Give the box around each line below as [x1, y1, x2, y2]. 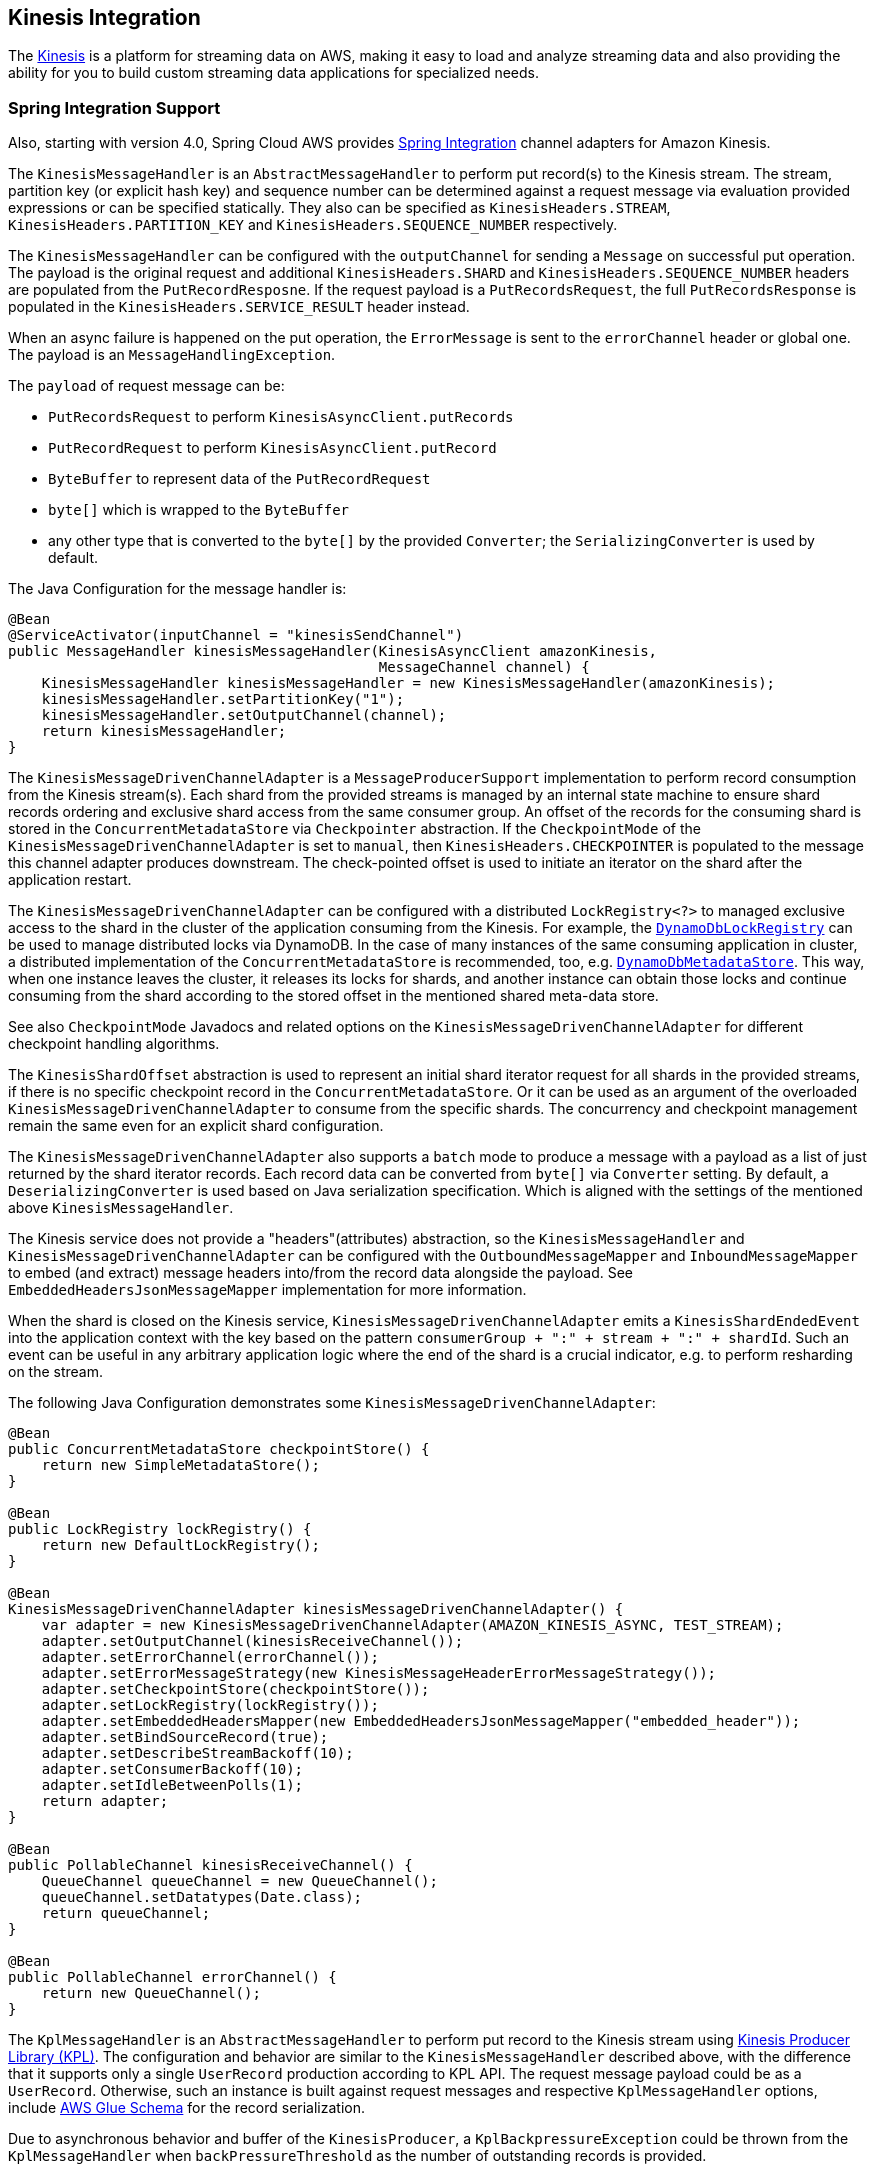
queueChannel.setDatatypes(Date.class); [41, 1889, 363, 1906]
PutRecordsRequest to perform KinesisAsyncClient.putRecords [48, 408, 514, 426]
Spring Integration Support [8, 97, 221, 118]
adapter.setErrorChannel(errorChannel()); [41, 1649, 379, 1666]
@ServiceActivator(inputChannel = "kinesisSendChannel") [8, 627, 464, 644]
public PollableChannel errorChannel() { [8, 1969, 337, 1986]
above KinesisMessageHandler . [8, 1199, 234, 1217]
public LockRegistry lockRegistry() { [8, 1521, 312, 1538]
